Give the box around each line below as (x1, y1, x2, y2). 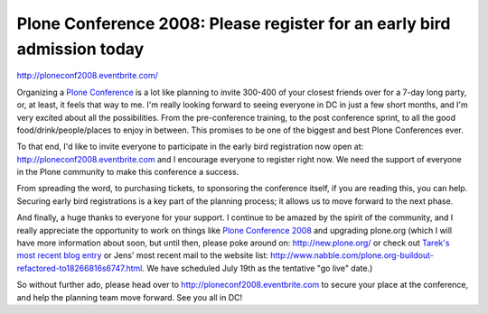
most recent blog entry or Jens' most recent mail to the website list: (16, 250, 268, 261)
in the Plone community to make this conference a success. (16, 167, 239, 178)
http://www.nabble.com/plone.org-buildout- (269, 250, 434, 261)
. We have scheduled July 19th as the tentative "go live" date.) (141, 263, 373, 273)
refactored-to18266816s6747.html (16, 263, 143, 273)
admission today (16, 39, 145, 59)
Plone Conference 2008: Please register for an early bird (16, 14, 451, 33)
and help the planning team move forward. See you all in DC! (16, 291, 243, 302)
